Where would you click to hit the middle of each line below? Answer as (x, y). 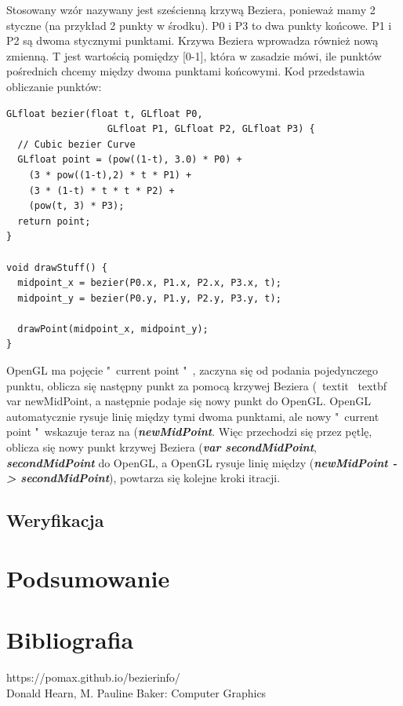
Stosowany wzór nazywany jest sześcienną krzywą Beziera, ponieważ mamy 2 (191, 9)
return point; (54, 221)
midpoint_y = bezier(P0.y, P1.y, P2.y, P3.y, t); (149, 298)
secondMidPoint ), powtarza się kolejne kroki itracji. (151, 478)
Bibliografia (70, 640)
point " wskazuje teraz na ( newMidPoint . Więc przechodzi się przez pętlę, (189, 432)
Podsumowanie (88, 578)
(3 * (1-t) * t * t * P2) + (102, 190)
